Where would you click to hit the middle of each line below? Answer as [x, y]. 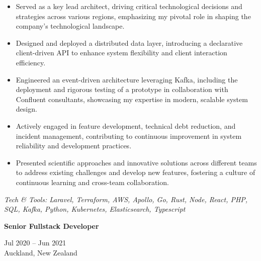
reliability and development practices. [74, 146]
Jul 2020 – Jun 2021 [35, 243]
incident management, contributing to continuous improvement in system [129, 136]
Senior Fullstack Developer [52, 226]
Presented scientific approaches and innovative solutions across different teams [136, 162]
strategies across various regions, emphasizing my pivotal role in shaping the [133, 16]
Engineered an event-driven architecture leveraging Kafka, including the [127, 79]
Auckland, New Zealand [41, 252]
